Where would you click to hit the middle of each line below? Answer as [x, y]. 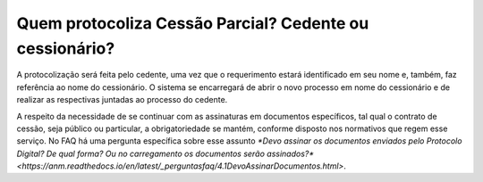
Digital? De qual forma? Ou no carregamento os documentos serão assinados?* [165, 153]
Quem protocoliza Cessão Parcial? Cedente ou [193, 23]
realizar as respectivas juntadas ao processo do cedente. [122, 100]
